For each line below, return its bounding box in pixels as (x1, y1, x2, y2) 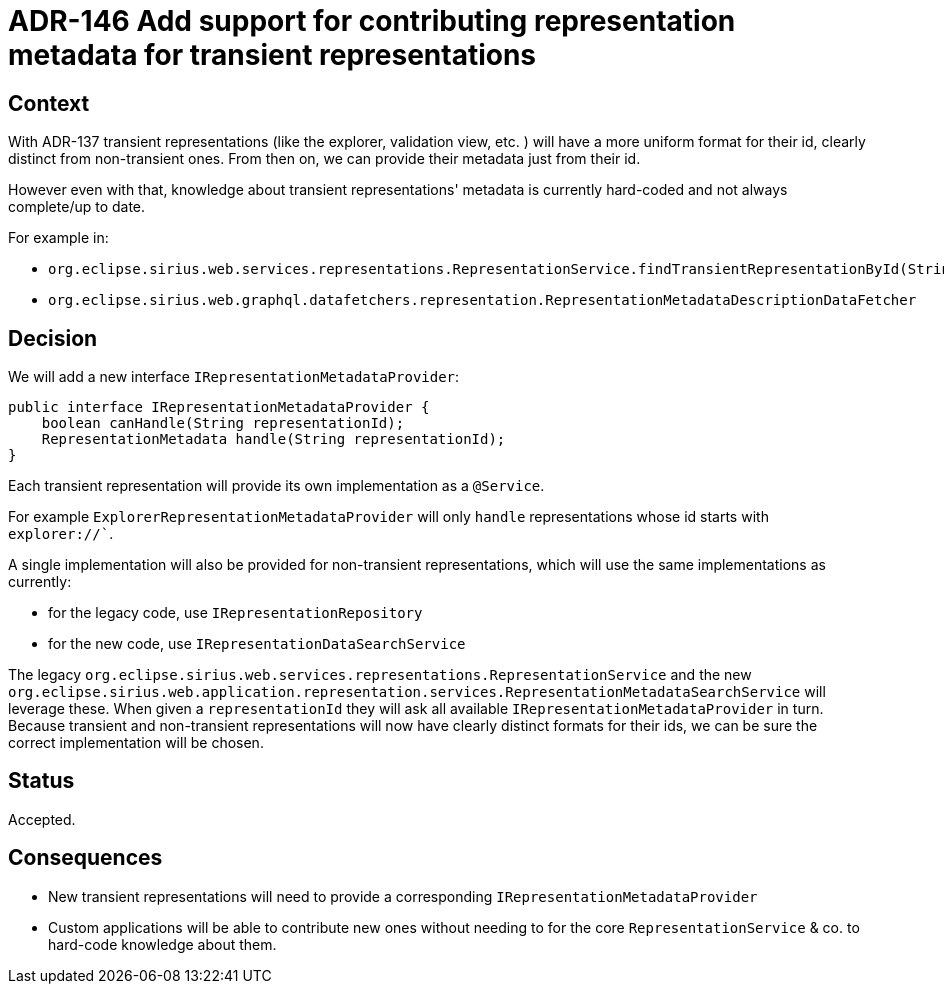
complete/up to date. (8, 198, 146, 216)
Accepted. (8, 810, 76, 828)
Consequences (8, 845, 163, 871)
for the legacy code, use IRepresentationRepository (48, 604, 423, 622)
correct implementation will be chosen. (8, 734, 264, 752)
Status (8, 768, 75, 794)
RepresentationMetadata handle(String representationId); (41, 431, 506, 448)
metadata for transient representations (8, 38, 537, 72)
